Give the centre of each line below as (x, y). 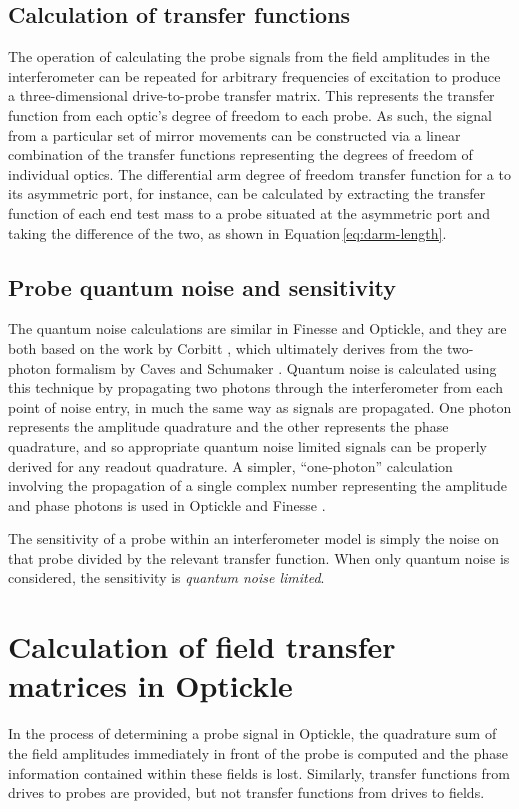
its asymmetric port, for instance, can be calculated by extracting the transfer (247, 193)
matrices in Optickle (150, 685)
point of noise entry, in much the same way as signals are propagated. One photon (260, 406)
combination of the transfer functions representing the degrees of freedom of (240, 154)
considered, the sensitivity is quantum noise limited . (166, 577)
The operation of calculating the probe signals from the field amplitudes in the (249, 56)
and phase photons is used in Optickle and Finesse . (167, 504)
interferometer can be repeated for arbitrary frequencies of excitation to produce (254, 75)
